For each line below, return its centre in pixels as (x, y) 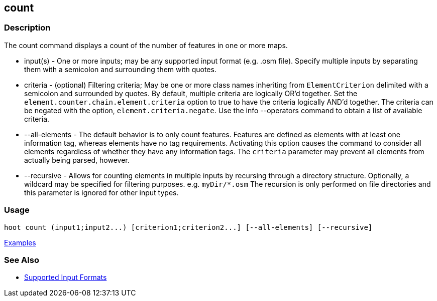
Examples (20, 242)
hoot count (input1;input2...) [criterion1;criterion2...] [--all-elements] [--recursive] (188, 227)
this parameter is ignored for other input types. (101, 192)
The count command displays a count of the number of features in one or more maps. (146, 45)
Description (27, 28)
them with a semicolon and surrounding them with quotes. (120, 69)
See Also (22, 260)
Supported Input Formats (66, 277)
